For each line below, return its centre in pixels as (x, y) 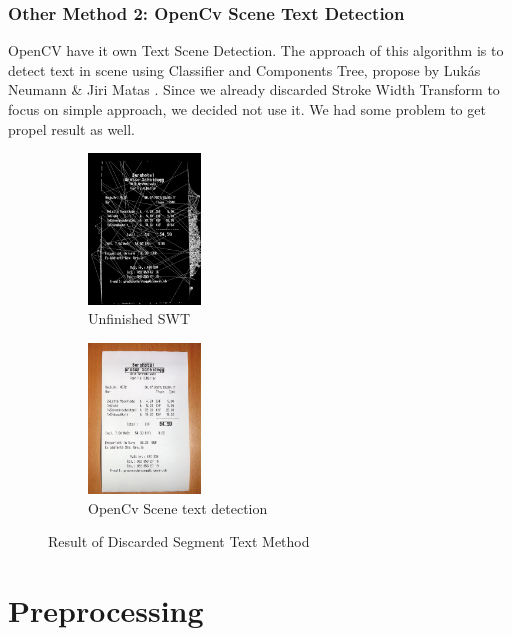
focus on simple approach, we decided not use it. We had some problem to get (247, 109)
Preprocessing (106, 610)
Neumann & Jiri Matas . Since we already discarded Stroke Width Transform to (254, 89)
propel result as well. (72, 128)
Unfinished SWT (139, 318)
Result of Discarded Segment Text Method (179, 541)
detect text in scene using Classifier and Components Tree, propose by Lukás (244, 69)
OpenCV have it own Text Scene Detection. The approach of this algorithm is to (256, 50)
